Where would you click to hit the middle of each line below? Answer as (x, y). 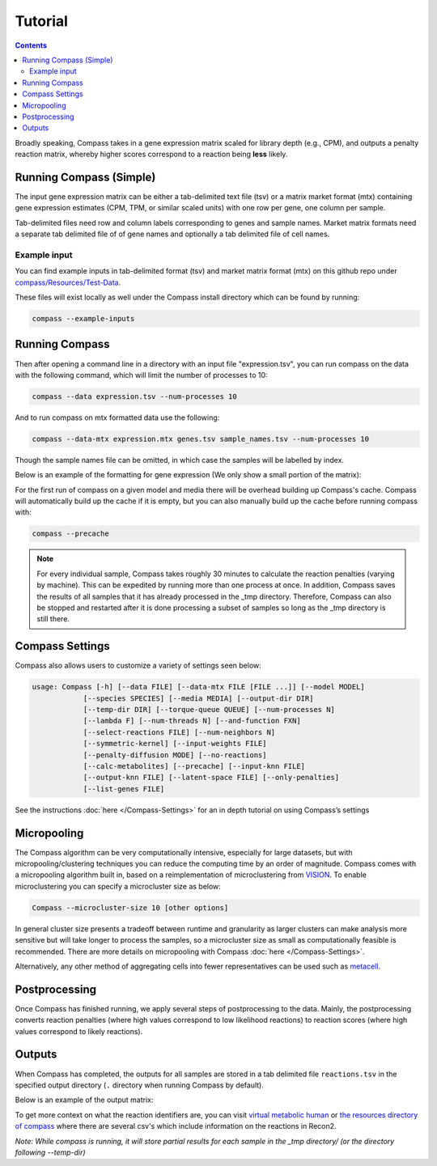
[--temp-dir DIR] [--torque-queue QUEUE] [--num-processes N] (209, 710)
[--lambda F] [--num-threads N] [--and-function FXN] (192, 721)
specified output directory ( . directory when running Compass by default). (140, 1085)
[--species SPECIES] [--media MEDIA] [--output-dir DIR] (198, 698)
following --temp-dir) (50, 1152)
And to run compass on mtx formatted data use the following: (117, 418)
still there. (53, 619)
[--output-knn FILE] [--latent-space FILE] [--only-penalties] (211, 778)
